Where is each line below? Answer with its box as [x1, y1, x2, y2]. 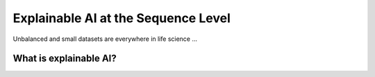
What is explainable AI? [12, 53, 117, 65]
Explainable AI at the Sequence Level [12, 10, 231, 26]
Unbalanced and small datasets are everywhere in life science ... [12, 35, 198, 43]
